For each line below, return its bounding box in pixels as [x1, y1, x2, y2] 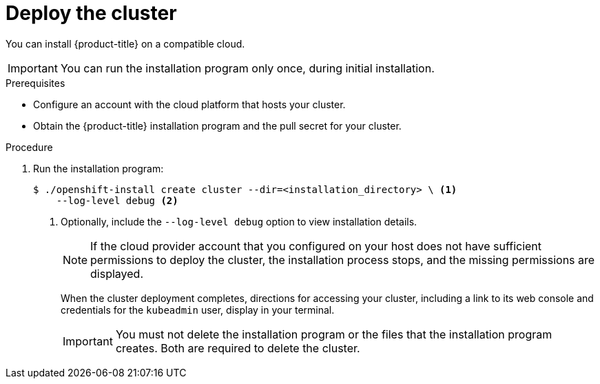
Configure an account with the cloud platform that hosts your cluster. [33, 98, 346, 110]
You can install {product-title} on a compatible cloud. [6, 37, 245, 50]
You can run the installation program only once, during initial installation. [60, 61, 435, 75]
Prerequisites [6, 77, 65, 89]
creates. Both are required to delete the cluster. [115, 341, 360, 355]
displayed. [90, 266, 144, 281]
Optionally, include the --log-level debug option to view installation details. [61, 215, 417, 228]
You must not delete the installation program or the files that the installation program [115, 327, 552, 341]
